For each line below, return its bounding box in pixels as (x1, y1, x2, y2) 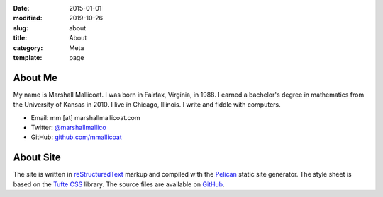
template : (13, 53, 43, 61)
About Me (13, 71, 58, 84)
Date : (13, 4, 30, 12)
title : (13, 34, 28, 42)
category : (13, 43, 43, 52)
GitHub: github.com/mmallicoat (30, 133, 122, 141)
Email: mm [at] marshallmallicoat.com (30, 113, 141, 121)
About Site (13, 152, 61, 164)
